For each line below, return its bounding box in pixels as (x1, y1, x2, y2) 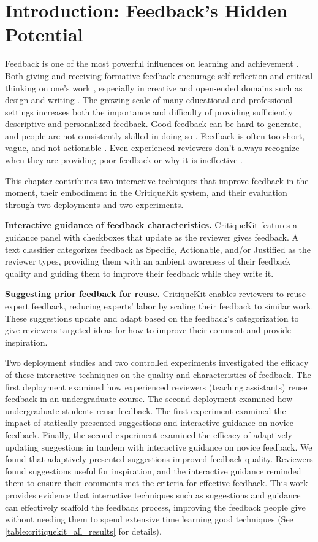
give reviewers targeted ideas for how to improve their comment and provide (5, 323, 292, 336)
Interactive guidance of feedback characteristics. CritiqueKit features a (5, 219, 297, 231)
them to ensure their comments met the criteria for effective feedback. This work (5, 476, 308, 489)
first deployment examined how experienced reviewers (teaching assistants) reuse (5, 380, 308, 393)
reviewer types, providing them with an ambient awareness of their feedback (5, 255, 290, 268)
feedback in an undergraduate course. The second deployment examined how (5, 392, 293, 405)
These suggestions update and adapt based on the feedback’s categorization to (5, 311, 299, 324)
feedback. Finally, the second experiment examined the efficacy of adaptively (5, 428, 292, 441)
